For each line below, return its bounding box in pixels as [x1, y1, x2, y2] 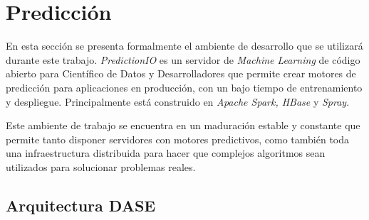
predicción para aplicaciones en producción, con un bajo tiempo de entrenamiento [6, 79, 363, 94]
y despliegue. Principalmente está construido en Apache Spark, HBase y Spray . [6, 94, 350, 109]
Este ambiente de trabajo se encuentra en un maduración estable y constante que [6, 118, 360, 133]
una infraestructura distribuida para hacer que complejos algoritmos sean [6, 145, 326, 160]
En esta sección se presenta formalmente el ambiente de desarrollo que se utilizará [6, 38, 363, 53]
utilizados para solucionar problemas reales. [6, 159, 196, 174]
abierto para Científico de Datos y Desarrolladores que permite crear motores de [6, 66, 356, 81]
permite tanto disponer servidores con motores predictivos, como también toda [6, 131, 350, 146]
